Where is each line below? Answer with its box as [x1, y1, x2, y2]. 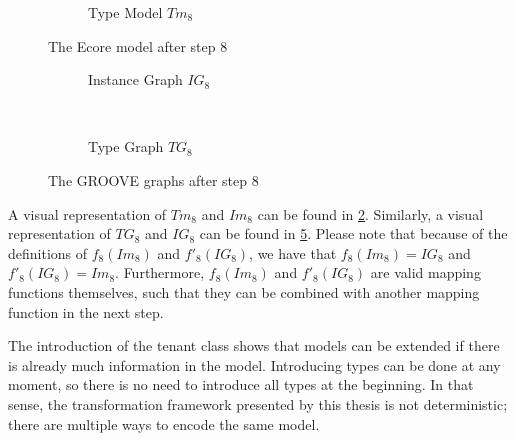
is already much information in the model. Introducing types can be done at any [8, 354, 501, 375]
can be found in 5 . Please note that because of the [199, 223, 508, 244]
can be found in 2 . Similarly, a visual [257, 203, 484, 224]
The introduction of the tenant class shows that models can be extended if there [8, 335, 500, 356]
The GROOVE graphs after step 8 [48, 169, 259, 190]
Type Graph [88, 136, 164, 157]
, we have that [249, 242, 337, 263]
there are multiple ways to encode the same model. [8, 413, 320, 434]
